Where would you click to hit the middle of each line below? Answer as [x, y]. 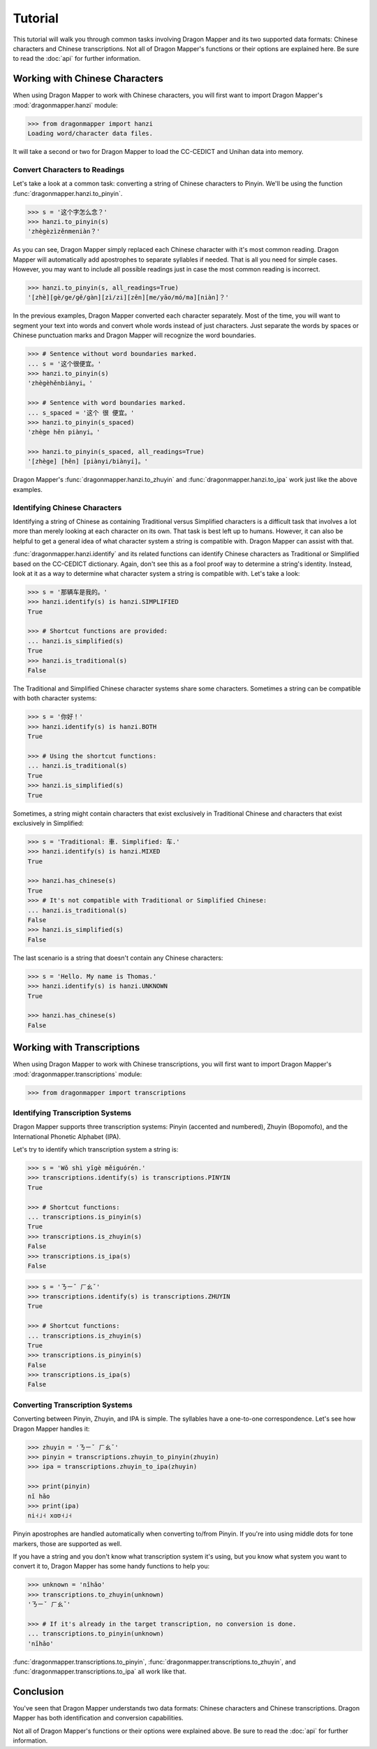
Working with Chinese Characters [88, 79]
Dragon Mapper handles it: [51, 1429]
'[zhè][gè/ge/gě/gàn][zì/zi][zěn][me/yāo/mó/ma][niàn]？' [128, 298]
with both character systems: [55, 698]
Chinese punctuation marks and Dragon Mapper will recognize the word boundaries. [134, 335]
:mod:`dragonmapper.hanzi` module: [65, 105]
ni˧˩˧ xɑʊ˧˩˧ [50, 1516]
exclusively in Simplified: [48, 823]
